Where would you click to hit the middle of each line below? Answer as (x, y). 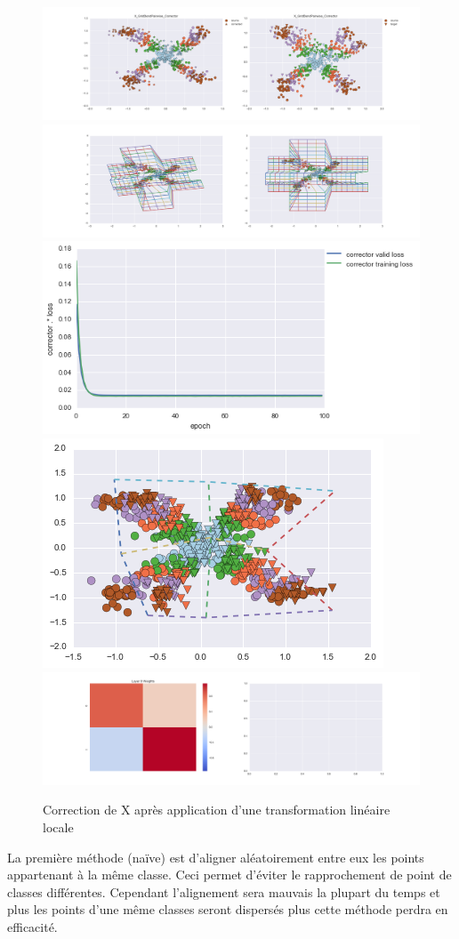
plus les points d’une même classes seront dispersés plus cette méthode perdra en (228, 909)
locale (58, 827)
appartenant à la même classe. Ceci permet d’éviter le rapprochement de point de (229, 875)
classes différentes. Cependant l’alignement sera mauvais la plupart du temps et (224, 891)
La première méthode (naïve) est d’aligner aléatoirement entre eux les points (216, 857)
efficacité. (32, 926)
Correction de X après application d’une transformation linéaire (217, 810)
